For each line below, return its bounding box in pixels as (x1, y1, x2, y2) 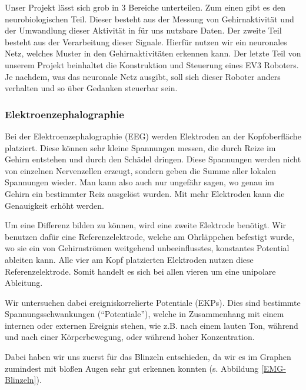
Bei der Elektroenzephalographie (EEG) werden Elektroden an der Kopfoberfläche (5, 129, 301, 142)
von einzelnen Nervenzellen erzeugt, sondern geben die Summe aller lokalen (5, 164, 277, 176)
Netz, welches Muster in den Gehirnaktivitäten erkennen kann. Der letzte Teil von (5, 47, 301, 59)
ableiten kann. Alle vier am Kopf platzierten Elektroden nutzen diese (5, 253, 254, 265)
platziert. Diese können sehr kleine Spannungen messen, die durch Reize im (5, 141, 276, 154)
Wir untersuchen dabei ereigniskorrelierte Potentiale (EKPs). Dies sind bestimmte (5, 296, 301, 308)
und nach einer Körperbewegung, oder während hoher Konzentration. (5, 331, 255, 343)
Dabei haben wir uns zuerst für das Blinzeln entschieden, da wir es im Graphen (5, 351, 291, 363)
